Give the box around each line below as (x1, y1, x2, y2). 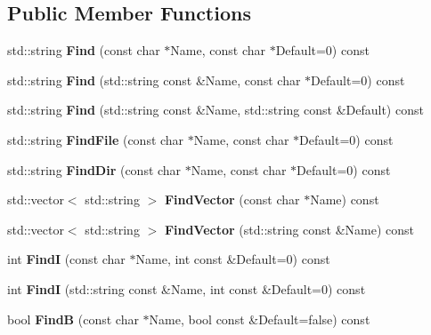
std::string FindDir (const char (7, 160, 182, 179)
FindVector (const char (164, 190, 300, 209)
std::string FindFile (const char (7, 130, 184, 148)
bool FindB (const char (7, 309, 139, 328)
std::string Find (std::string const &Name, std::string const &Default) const (7, 100, 424, 119)
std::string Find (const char (7, 41, 160, 60)
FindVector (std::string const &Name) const (164, 219, 415, 238)
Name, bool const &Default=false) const (149, 309, 370, 328)
